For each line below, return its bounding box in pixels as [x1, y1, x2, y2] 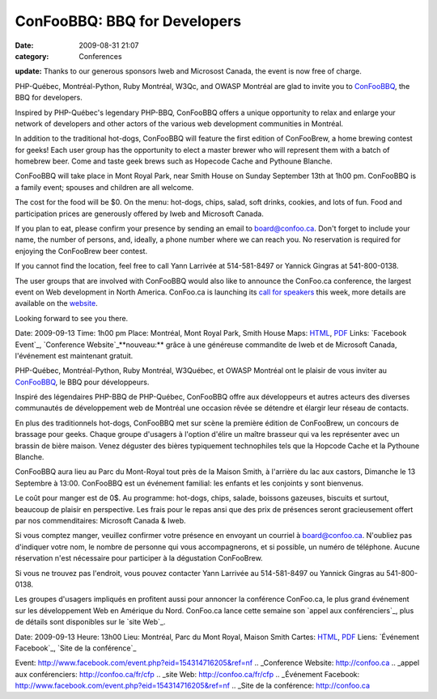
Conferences [78, 51, 122, 61]
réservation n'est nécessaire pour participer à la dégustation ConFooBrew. [15, 553, 263, 563]
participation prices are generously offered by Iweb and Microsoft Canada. [15, 209, 265, 218]
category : [15, 51, 49, 61]
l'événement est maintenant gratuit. [15, 350, 134, 360]
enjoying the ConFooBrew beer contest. [15, 246, 148, 256]
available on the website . [15, 299, 98, 308]
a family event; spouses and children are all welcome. [15, 182, 194, 192]
